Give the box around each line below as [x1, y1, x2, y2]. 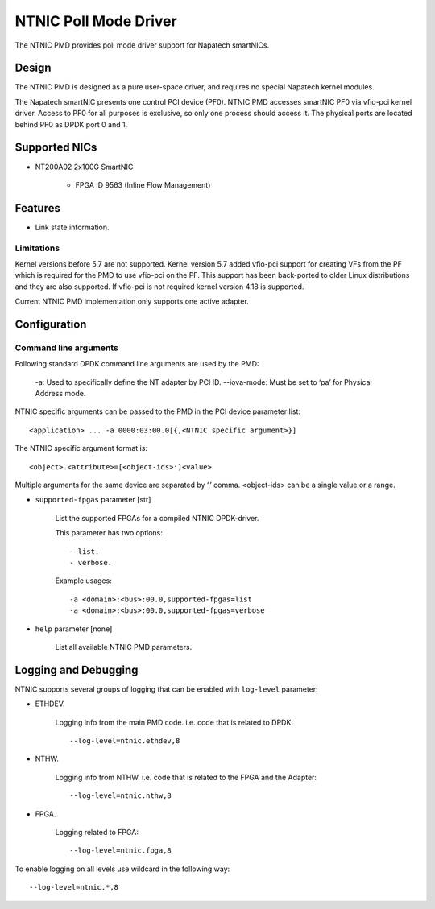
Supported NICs [14, 141, 97, 155]
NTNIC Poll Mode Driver [14, 12, 177, 30]
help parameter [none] [35, 624, 113, 634]
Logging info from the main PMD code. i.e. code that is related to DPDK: [55, 717, 294, 727]
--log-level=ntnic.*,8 [29, 882, 119, 892]
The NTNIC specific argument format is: [14, 444, 148, 453]
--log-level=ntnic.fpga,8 [69, 846, 172, 855]
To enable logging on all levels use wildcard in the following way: [14, 864, 230, 874]
